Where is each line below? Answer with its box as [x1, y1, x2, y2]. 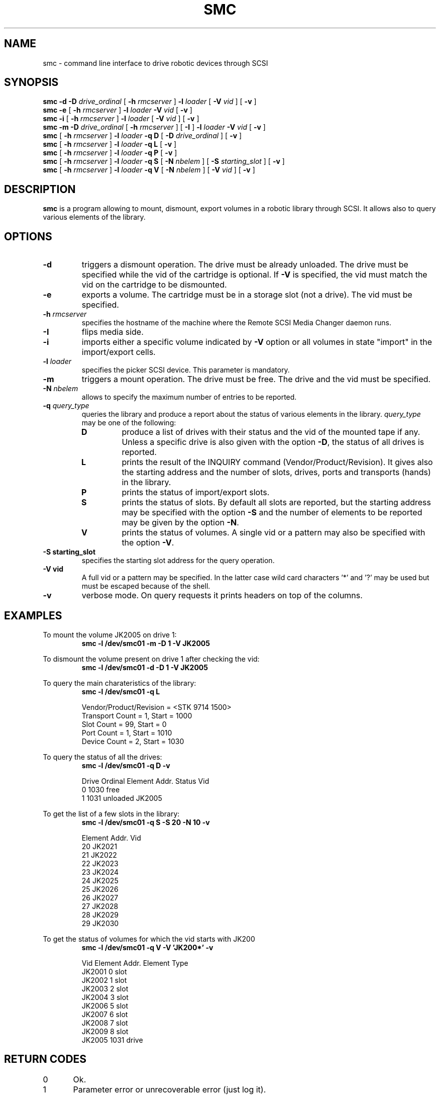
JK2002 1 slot [81, 975, 127, 984]
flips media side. [81, 327, 144, 337]
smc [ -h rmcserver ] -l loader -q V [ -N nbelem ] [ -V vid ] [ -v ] [43, 165, 255, 174]
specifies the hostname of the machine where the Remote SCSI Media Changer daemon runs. [81, 318, 392, 327]
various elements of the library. [43, 213, 146, 222]
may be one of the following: [81, 418, 176, 427]
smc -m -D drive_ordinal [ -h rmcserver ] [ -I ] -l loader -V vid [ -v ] [43, 123, 266, 132]
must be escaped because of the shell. [81, 582, 210, 591]
